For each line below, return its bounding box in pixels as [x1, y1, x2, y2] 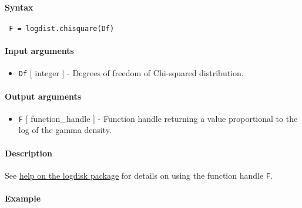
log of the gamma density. [18, 124, 112, 136]
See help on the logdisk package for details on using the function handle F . [5, 169, 273, 181]
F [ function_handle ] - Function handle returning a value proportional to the [18, 112, 298, 124]
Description [5, 146, 53, 159]
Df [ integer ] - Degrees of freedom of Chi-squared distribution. [18, 67, 244, 79]
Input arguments [5, 45, 74, 57]
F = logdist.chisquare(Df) [9, 24, 115, 33]
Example [5, 192, 41, 204]
